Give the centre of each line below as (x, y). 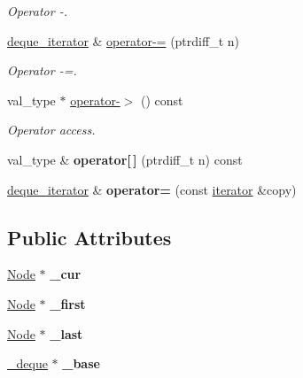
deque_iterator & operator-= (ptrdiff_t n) (123, 40)
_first (68, 303)
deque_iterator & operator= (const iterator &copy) (152, 189)
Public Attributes (89, 237)
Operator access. (51, 130)
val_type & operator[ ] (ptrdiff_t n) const (125, 159)
